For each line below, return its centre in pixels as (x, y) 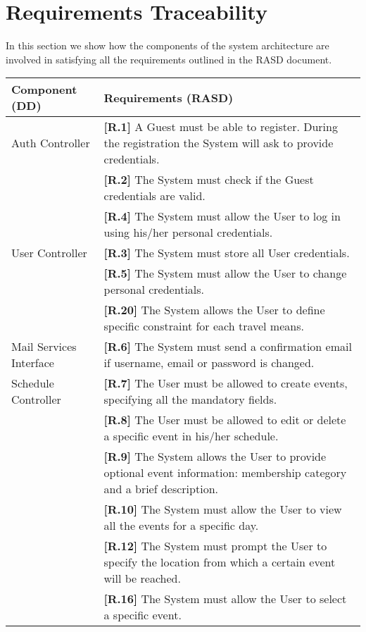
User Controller (49, 253)
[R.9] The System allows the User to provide (215, 457)
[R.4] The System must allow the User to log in (222, 216)
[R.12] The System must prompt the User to (215, 546)
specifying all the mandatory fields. (190, 399)
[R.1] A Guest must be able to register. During (221, 127)
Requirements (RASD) (169, 97)
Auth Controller (51, 143)
